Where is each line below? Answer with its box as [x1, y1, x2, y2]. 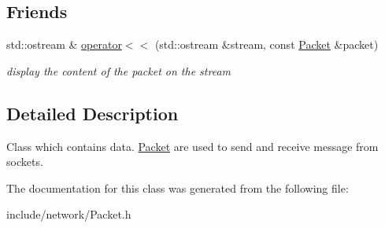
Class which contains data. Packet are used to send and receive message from [6, 138, 379, 154]
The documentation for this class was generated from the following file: [6, 179, 349, 196]
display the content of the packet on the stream [6, 62, 231, 79]
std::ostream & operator [6, 36, 122, 53]
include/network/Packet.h [6, 206, 131, 222]
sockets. [6, 153, 43, 170]
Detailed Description [6, 101, 179, 125]
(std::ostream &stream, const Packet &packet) [154, 36, 379, 53]
